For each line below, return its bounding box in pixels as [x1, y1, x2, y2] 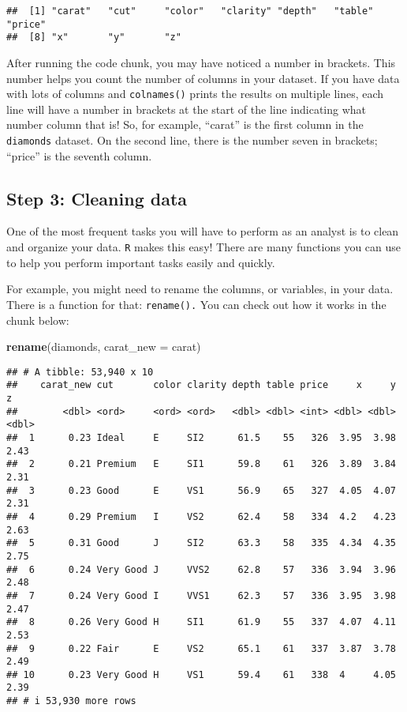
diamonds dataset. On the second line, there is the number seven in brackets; [6, 132, 378, 148]
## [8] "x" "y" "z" [6, 32, 181, 43]
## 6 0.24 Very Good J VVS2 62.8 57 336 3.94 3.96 [6, 563, 396, 575]
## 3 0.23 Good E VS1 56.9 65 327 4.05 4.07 [6, 484, 396, 496]
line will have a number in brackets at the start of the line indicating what [6, 100, 367, 117]
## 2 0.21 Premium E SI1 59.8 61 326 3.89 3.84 [6, 458, 396, 470]
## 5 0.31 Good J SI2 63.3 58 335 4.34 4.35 [6, 537, 396, 549]
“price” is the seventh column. [6, 147, 152, 164]
